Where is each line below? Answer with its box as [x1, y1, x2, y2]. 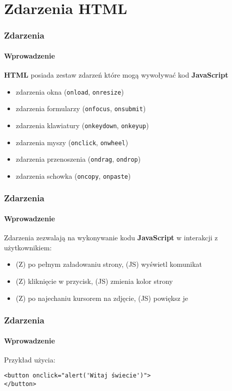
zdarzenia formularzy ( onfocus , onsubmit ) [15, 103, 146, 114]
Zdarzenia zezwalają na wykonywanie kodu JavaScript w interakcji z [4, 232, 218, 243]
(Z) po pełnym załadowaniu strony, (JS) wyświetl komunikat [15, 259, 202, 269]
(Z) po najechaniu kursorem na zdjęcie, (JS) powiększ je [15, 292, 188, 303]
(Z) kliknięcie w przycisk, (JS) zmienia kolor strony [15, 275, 173, 286]
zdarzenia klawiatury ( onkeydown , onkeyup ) [15, 120, 149, 130]
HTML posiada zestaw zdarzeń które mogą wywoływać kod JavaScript [4, 70, 228, 80]
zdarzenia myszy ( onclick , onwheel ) [15, 137, 128, 147]
